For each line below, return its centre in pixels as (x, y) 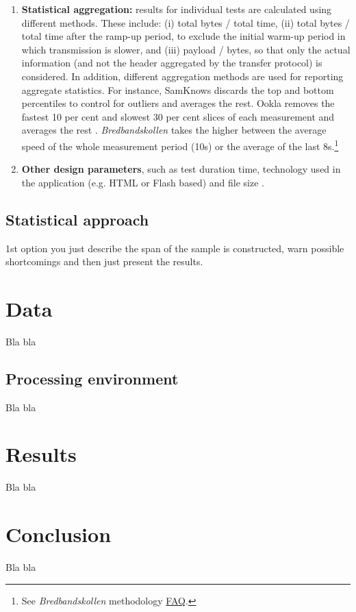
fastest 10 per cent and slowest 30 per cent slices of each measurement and (178, 116)
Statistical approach (77, 219)
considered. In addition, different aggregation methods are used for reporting (182, 76)
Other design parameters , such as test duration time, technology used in (181, 169)
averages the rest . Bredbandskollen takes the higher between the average (174, 130)
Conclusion (59, 534)
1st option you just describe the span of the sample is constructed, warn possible (175, 248)
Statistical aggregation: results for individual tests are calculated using (177, 9)
